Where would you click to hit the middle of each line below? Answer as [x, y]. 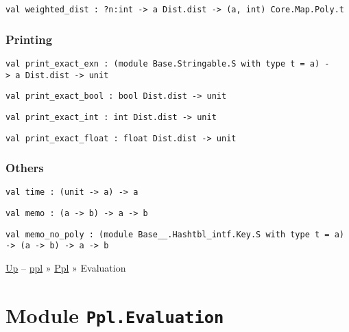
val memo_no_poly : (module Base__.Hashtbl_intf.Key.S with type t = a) [175, 234]
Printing [29, 39]
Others [25, 168]
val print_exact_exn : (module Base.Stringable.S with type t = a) [163, 63]
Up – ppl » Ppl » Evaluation [66, 268]
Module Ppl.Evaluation [115, 315]
